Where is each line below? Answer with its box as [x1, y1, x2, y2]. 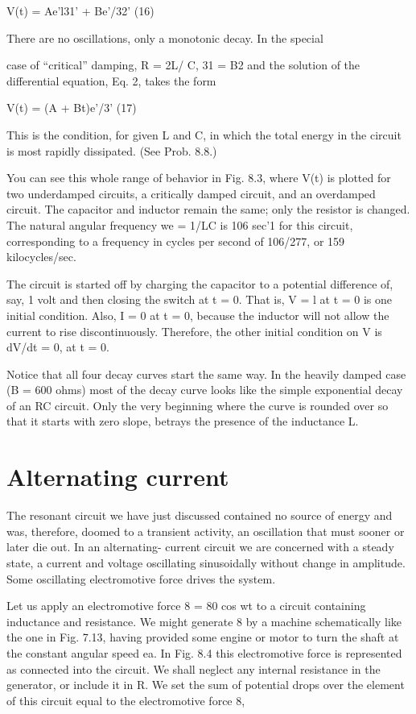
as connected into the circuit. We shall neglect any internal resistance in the [6, 660, 381, 677]
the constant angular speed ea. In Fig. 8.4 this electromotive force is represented [6, 644, 402, 661]
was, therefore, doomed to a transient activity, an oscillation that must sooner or [6, 522, 405, 539]
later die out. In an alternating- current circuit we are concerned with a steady [6, 538, 394, 555]
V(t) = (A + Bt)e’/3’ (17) [6, 99, 137, 116]
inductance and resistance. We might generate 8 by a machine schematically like [6, 612, 402, 629]
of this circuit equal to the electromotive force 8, [6, 691, 245, 708]
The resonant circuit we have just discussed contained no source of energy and [6, 507, 393, 524]
